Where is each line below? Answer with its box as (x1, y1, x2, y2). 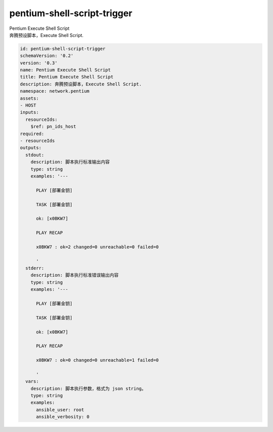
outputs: (20, 145, 42, 151)
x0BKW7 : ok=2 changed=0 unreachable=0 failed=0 (36, 244, 159, 250)
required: (20, 131, 44, 137)
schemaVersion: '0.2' (20, 53, 74, 59)
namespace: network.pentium (20, 89, 89, 94)
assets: (20, 95, 39, 101)
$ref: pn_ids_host (30, 124, 76, 129)
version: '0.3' (20, 60, 58, 66)
